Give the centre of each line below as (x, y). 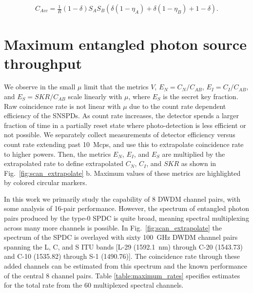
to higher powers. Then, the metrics (58, 154)
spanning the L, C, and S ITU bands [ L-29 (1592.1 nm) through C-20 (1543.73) (123, 246)
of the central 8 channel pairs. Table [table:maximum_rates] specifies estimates (122, 275)
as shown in (199, 163)
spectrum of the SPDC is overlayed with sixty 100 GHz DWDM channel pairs (121, 237)
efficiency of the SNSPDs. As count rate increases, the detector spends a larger (122, 115)
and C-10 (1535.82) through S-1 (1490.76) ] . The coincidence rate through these (122, 256)
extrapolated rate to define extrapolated (64, 163)
